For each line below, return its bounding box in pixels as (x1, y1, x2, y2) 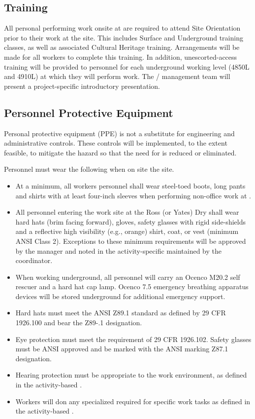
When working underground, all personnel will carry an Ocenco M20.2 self (15, 271, 240, 282)
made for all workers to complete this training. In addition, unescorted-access (4, 51, 237, 62)
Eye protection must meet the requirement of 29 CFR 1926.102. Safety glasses (15, 334, 252, 344)
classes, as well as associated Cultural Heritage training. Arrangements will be (4, 42, 240, 52)
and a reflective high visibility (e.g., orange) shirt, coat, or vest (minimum (15, 226, 239, 236)
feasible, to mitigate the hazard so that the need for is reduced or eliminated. (4, 147, 237, 157)
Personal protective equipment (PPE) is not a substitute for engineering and (4, 128, 235, 138)
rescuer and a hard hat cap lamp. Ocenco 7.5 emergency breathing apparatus (15, 281, 249, 292)
